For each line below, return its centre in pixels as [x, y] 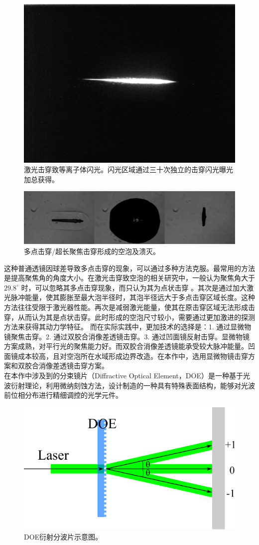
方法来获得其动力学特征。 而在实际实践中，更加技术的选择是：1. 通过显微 [124, 327]
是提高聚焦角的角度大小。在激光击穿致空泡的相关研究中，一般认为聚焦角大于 [129, 278]
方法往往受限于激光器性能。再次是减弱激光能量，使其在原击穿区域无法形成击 [129, 307]
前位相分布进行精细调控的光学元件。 [63, 395]
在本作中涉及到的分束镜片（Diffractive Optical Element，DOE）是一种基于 [124, 376]
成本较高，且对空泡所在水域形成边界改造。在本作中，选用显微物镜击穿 [133, 356]
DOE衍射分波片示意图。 [63, 536]
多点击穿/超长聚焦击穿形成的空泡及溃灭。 [92, 251]
